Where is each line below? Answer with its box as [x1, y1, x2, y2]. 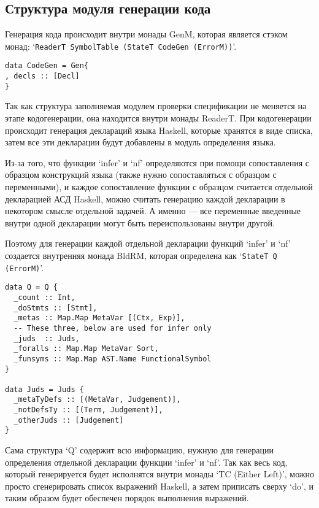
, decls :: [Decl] [5, 72, 80, 81]
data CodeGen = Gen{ [5, 61, 89, 71]
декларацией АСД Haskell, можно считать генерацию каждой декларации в [5, 192, 285, 205]
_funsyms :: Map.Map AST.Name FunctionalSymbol [13, 354, 212, 363]
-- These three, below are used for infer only [13, 323, 212, 333]
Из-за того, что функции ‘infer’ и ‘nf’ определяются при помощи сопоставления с [5, 156, 310, 169]
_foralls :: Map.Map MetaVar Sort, [13, 344, 159, 353]
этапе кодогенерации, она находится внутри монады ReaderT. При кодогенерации [5, 112, 312, 125]
